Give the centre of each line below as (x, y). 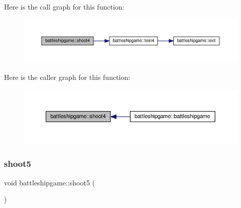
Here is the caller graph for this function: (67, 77)
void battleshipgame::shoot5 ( (50, 182)
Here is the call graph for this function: (64, 7)
